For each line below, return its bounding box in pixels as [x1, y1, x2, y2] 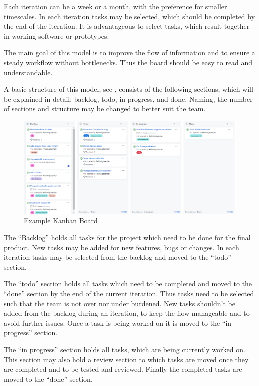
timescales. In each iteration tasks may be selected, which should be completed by [4, 11, 255, 21]
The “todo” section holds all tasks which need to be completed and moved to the [4, 278, 252, 289]
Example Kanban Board [24, 215, 98, 226]
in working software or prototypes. [4, 30, 109, 41]
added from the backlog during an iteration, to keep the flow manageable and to [4, 308, 250, 318]
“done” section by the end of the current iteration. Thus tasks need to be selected [4, 288, 254, 298]
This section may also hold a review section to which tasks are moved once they [4, 354, 249, 364]
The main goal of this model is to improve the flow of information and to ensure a [4, 47, 255, 58]
